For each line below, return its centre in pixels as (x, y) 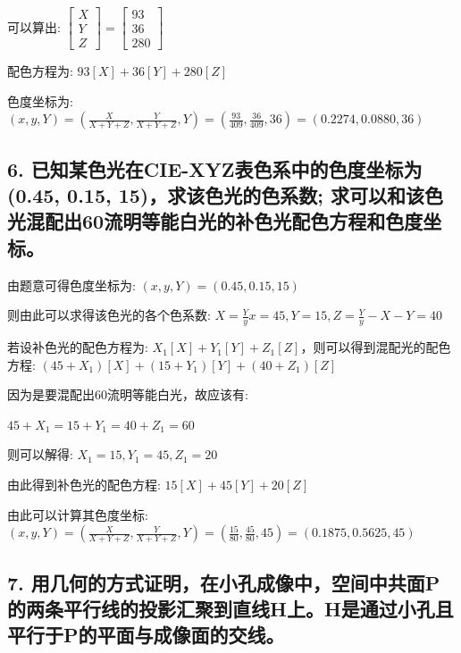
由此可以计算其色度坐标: (78, 514)
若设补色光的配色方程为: (78, 347)
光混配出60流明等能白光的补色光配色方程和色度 (215, 221)
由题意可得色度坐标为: (71, 285)
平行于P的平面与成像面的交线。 (146, 635)
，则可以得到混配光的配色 (376, 347)
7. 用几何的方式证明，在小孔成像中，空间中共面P (224, 582)
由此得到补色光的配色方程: (84, 485)
